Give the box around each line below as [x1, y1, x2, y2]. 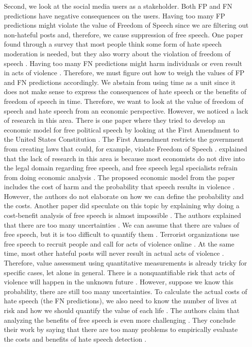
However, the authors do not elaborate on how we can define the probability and [4, 191, 244, 201]
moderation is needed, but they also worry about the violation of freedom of [4, 48, 231, 58]
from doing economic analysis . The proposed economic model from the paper [4, 172, 235, 182]
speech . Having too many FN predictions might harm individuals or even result [4, 58, 242, 68]
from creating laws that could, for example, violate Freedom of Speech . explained [4, 143, 247, 153]
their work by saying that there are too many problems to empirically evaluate [4, 324, 238, 334]
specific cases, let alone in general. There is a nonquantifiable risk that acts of [4, 267, 235, 277]
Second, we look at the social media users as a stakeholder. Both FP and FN [4, 1, 233, 11]
